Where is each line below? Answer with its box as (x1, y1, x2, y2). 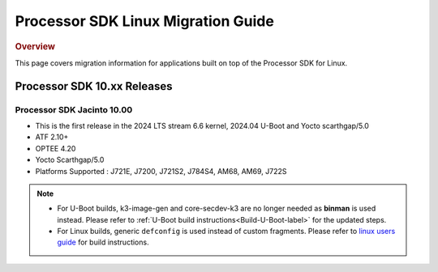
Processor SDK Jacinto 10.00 (15, 104, 133, 115)
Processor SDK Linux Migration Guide (15, 12, 275, 30)
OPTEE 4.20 (35, 143, 76, 153)
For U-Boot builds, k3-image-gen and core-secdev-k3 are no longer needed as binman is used (57, 203, 376, 214)
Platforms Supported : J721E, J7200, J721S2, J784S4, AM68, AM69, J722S (35, 166, 287, 176)
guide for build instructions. (57, 237, 149, 247)
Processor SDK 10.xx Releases (15, 79, 173, 93)
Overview (15, 40, 56, 52)
